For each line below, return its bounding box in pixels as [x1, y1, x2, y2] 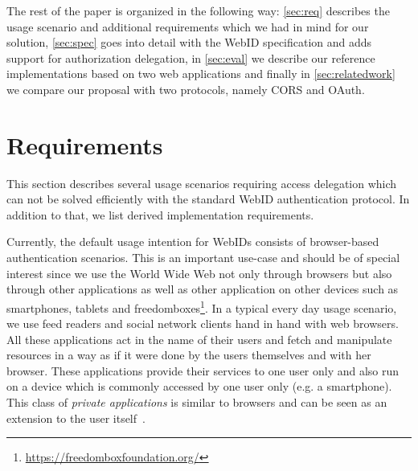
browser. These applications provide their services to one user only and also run [6, 362, 400, 379]
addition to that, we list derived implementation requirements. [6, 206, 314, 223]
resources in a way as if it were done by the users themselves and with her [6, 346, 371, 363]
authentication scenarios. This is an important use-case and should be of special [6, 249, 400, 266]
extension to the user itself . [6, 409, 145, 426]
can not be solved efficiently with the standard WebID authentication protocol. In [6, 190, 410, 207]
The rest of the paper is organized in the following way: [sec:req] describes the [6, 2, 390, 18]
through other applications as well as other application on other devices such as [6, 281, 399, 297]
